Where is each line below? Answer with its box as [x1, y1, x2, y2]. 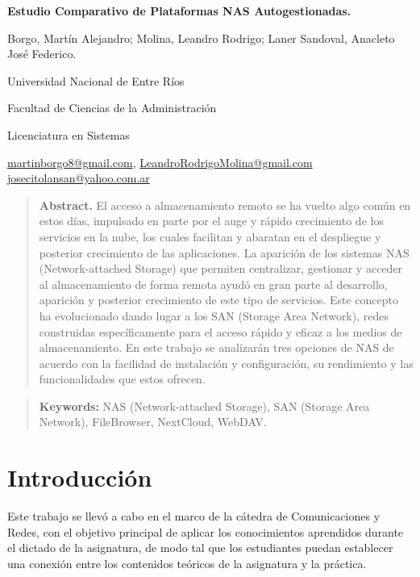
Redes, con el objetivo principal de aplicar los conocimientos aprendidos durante [7, 523, 404, 540]
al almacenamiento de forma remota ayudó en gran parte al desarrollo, [39, 275, 388, 292]
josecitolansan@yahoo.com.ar [7, 169, 150, 186]
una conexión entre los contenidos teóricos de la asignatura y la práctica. [7, 554, 367, 571]
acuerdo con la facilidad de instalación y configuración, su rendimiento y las [39, 354, 414, 371]
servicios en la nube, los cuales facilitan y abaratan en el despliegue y [39, 228, 381, 245]
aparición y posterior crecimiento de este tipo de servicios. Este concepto [39, 291, 399, 308]
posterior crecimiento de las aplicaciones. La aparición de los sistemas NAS [39, 244, 410, 261]
